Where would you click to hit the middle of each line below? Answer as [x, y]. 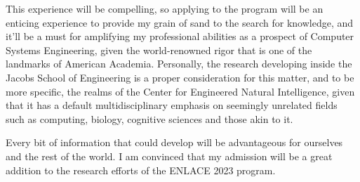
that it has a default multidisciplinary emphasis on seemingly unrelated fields [172, 105]
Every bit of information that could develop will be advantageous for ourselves [174, 142]
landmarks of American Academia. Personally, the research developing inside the [179, 64]
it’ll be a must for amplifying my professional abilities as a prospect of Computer [180, 36]
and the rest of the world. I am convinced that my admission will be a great [169, 156]
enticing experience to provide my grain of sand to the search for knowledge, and [180, 22]
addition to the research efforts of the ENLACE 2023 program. [141, 170]
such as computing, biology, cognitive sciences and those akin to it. [149, 118]
